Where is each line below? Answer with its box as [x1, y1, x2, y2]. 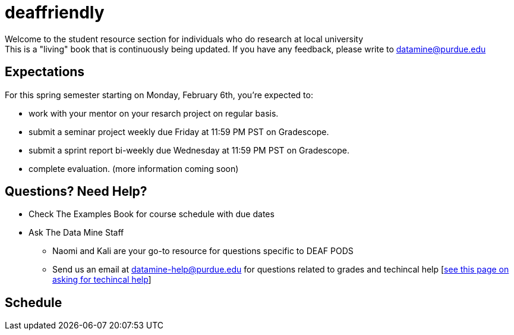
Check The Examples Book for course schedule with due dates [29, 209, 275, 220]
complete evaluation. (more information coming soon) [29, 163, 239, 174]
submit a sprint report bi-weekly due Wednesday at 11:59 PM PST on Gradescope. [29, 145, 349, 155]
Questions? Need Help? [5, 184, 147, 199]
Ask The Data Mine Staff [29, 227, 124, 238]
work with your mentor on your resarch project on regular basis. [29, 108, 279, 118]
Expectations [5, 64, 85, 80]
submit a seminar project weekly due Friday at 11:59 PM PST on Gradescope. [29, 126, 329, 137]
